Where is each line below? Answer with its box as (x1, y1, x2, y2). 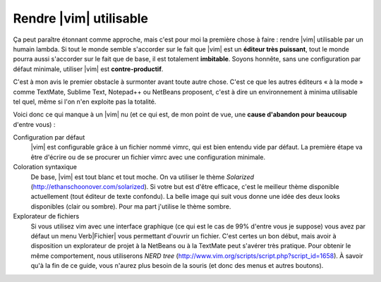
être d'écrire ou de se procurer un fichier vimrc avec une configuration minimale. (30, 152, 266, 161)
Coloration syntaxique (13, 163, 78, 171)
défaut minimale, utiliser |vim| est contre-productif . (13, 64, 164, 73)
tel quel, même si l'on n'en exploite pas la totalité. (13, 97, 157, 106)
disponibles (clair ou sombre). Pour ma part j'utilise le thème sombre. (30, 202, 231, 211)
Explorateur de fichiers (13, 212, 80, 221)
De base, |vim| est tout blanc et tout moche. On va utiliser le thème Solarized (30, 173, 254, 181)
